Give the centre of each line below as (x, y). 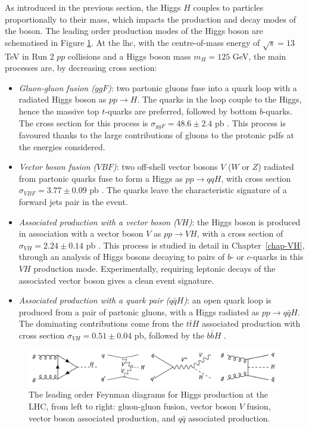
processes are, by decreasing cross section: (81, 68)
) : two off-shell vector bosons (166, 167)
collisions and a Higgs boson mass (129, 56)
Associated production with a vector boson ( (98, 221)
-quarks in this (277, 257)
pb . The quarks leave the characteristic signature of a (188, 190)
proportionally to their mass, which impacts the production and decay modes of (150, 19)
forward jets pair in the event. (73, 201)
